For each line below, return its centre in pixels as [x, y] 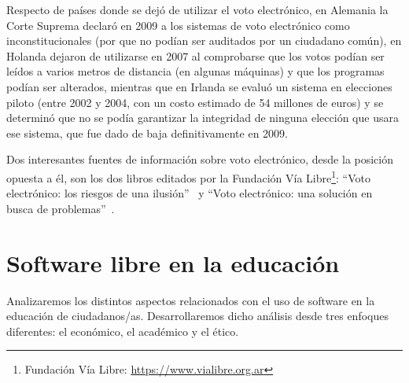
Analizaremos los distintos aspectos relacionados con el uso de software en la [191, 300]
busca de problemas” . [61, 208]
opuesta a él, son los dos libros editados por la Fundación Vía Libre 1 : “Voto [189, 176]
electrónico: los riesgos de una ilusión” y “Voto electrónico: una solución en [190, 193]
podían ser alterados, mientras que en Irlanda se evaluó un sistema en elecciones [199, 86]
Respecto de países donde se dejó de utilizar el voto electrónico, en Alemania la [197, 9]
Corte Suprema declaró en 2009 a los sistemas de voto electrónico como [178, 25]
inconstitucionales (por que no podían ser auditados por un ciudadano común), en [204, 41]
